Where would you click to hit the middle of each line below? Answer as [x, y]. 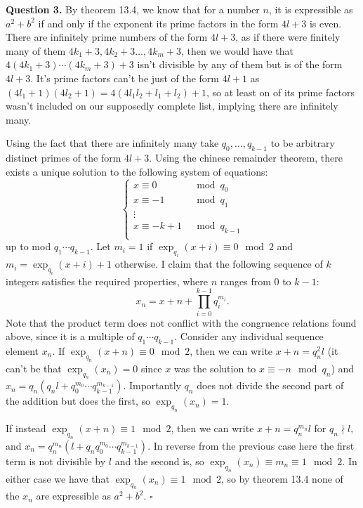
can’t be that [34, 368]
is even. [325, 23]
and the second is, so [159, 461]
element [22, 350]
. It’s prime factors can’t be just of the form [125, 78]
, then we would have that [237, 50]
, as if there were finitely [288, 37]
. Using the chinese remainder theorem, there [246, 158]
